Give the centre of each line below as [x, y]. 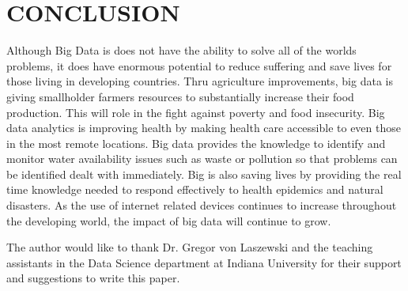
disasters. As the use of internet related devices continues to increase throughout [202, 205]
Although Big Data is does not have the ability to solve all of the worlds [181, 50]
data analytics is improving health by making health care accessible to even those [204, 128]
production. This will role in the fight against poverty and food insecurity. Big [196, 112]
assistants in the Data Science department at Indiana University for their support [204, 262]
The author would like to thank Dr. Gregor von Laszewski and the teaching [190, 247]
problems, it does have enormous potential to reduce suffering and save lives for [199, 65]
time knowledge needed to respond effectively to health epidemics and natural [195, 189]
